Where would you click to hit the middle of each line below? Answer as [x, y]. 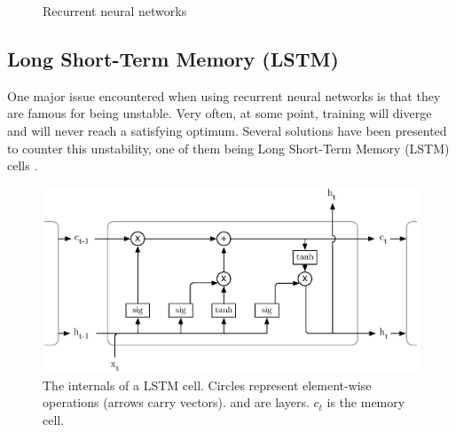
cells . [23, 165]
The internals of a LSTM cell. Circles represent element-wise [207, 385]
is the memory [366, 402]
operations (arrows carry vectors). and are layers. [176, 402]
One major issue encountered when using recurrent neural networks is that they [224, 95]
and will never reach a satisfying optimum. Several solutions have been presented [227, 130]
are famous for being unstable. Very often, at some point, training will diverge [220, 113]
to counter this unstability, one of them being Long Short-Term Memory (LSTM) [228, 148]
